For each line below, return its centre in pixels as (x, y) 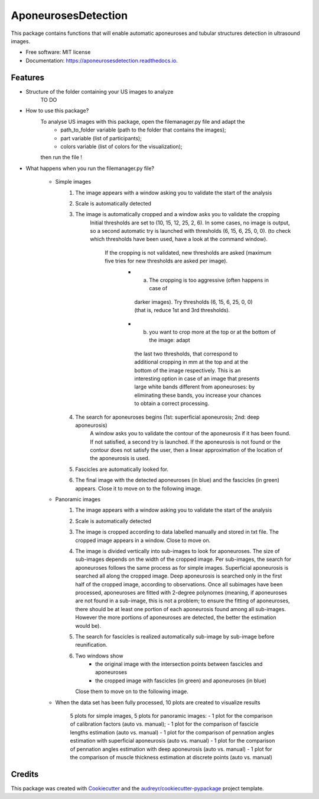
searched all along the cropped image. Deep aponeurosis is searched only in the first (179, 576)
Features (27, 77)
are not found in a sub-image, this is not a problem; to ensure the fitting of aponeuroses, (183, 601)
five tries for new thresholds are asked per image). (166, 261)
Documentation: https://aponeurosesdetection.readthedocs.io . (102, 60)
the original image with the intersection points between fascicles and (179, 664)
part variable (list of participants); (101, 138)
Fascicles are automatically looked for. (122, 469)
